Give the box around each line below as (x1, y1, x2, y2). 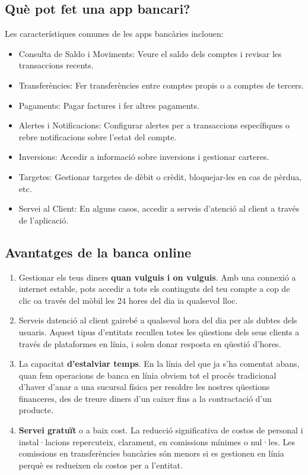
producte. (18, 404, 53, 416)
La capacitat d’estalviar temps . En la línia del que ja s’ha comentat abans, (18, 357, 300, 370)
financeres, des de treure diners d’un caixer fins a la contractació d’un (18, 392, 272, 404)
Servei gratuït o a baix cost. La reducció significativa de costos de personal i (18, 424, 303, 436)
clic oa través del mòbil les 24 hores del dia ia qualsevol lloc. (18, 294, 238, 306)
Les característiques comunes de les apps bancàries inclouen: (5, 27, 224, 40)
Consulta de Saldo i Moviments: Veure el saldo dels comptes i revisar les (18, 47, 282, 59)
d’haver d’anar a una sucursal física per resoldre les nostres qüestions (18, 380, 270, 393)
